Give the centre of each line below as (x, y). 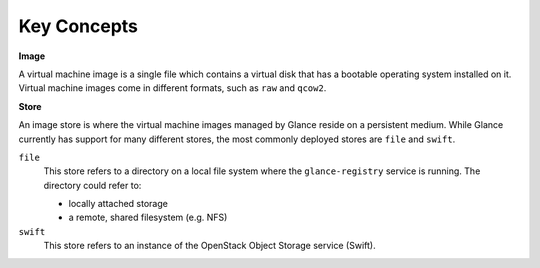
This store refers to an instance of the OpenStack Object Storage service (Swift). (209, 246)
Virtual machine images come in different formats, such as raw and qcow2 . (172, 88)
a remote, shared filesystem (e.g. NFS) (148, 217)
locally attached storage (118, 204)
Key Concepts (78, 26)
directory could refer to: (92, 185)
